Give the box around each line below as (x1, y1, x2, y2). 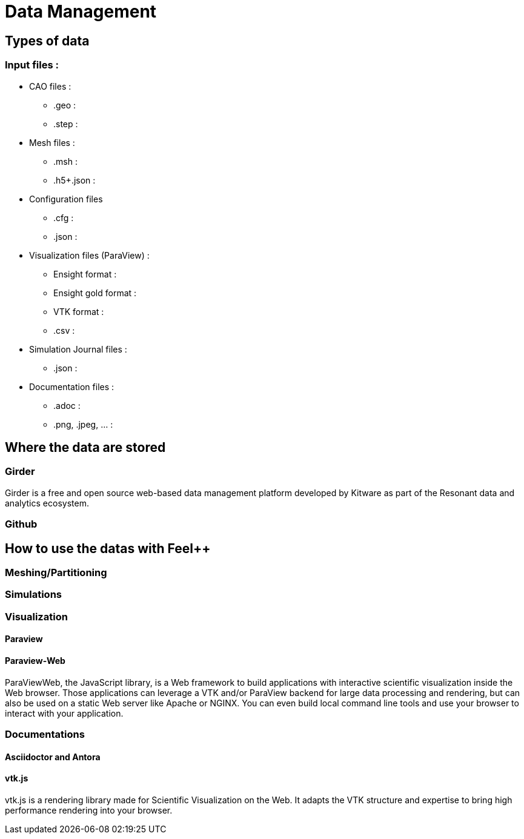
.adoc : (53, 400, 81, 411)
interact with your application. (5, 708, 124, 718)
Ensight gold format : (53, 287, 137, 298)
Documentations (5, 728, 85, 740)
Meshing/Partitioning (5, 566, 107, 579)
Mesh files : (29, 137, 75, 148)
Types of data (5, 33, 90, 48)
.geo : (53, 99, 76, 110)
